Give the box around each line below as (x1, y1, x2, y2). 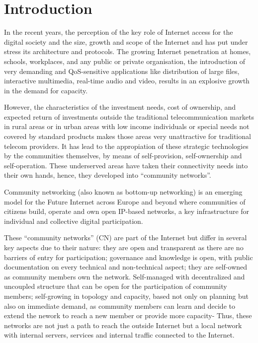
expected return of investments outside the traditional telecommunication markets (4, 111, 254, 122)
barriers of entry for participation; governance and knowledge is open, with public (4, 252, 253, 262)
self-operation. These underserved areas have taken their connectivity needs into (4, 160, 248, 170)
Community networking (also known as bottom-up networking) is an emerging (4, 187, 243, 197)
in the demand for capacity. (4, 85, 88, 95)
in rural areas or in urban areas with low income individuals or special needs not (4, 121, 250, 132)
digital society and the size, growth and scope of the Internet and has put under (4, 36, 248, 47)
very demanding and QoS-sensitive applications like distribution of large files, (4, 66, 240, 76)
